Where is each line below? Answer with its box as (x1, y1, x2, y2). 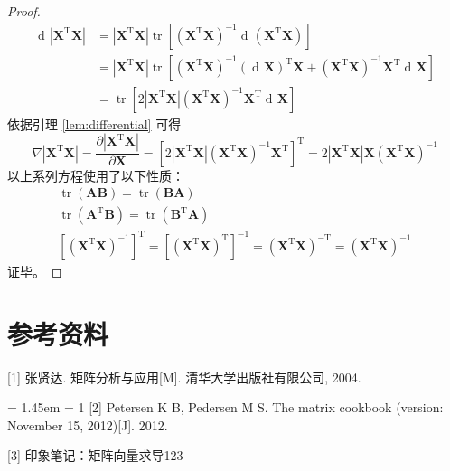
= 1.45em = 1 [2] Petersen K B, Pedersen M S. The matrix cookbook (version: (7, 398, 444, 417)
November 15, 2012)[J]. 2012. (7, 415, 168, 434)
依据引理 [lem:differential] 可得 (7, 114, 182, 133)
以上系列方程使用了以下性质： (7, 165, 184, 184)
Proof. (7, 2, 41, 20)
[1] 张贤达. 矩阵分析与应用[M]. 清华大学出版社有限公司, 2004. (7, 367, 361, 386)
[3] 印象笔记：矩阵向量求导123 (7, 446, 183, 465)
